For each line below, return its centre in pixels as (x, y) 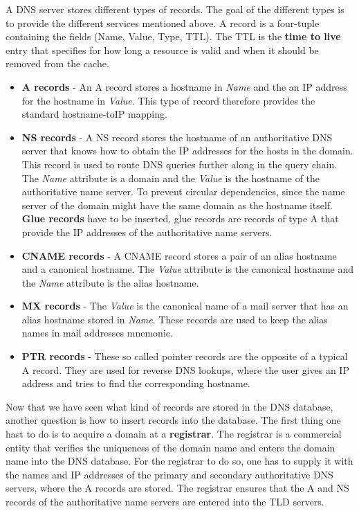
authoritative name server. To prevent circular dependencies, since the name (183, 191)
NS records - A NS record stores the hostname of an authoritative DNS (177, 137)
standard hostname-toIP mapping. (94, 114)
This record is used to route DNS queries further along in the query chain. (179, 164)
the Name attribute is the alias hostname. (110, 282)
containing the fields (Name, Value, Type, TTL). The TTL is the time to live (173, 36)
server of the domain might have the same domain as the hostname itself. (177, 205)
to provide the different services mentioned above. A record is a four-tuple (163, 23)
